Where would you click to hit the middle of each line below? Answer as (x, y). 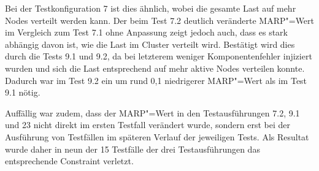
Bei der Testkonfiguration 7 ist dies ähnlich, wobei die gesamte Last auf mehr (151, 8)
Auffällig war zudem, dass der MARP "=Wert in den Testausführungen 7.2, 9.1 (152, 112)
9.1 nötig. (23, 92)
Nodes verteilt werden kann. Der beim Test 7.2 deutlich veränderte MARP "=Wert (160, 20)
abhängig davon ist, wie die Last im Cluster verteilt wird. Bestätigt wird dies (150, 44)
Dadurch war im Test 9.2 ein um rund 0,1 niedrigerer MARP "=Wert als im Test (156, 80)
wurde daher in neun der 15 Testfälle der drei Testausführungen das (133, 149)
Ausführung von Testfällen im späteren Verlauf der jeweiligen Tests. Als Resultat (157, 136)
